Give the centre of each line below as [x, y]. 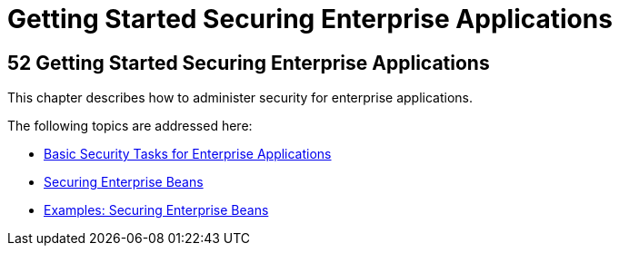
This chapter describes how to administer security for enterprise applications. [240, 98]
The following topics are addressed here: [130, 126]
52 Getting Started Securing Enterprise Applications [249, 63]
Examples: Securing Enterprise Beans [156, 210]
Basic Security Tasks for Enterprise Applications [188, 154]
